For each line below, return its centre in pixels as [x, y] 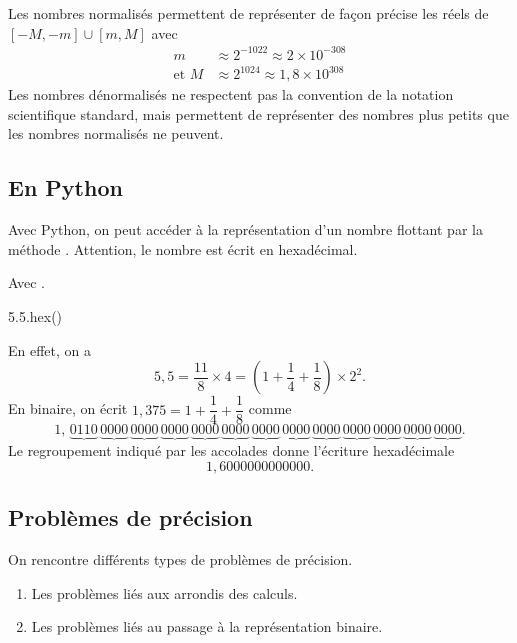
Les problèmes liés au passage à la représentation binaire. [207, 626]
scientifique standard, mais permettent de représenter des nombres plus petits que [258, 113]
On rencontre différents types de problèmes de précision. [180, 559]
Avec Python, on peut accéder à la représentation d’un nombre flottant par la [245, 229]
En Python [65, 187]
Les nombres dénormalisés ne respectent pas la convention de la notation [231, 94]
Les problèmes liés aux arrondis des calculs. [164, 592]
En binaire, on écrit [68, 408]
